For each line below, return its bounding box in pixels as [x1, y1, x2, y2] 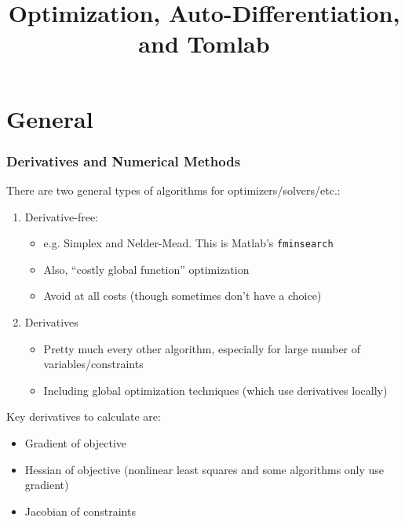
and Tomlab [138, 27, 270, 60]
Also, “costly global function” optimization [43, 261, 250, 277]
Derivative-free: [24, 208, 99, 224]
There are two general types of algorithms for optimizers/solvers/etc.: [6, 181, 341, 198]
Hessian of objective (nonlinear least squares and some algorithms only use [24, 461, 385, 477]
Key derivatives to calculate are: [6, 408, 161, 425]
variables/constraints [43, 356, 144, 372]
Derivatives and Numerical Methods [6, 151, 241, 170]
